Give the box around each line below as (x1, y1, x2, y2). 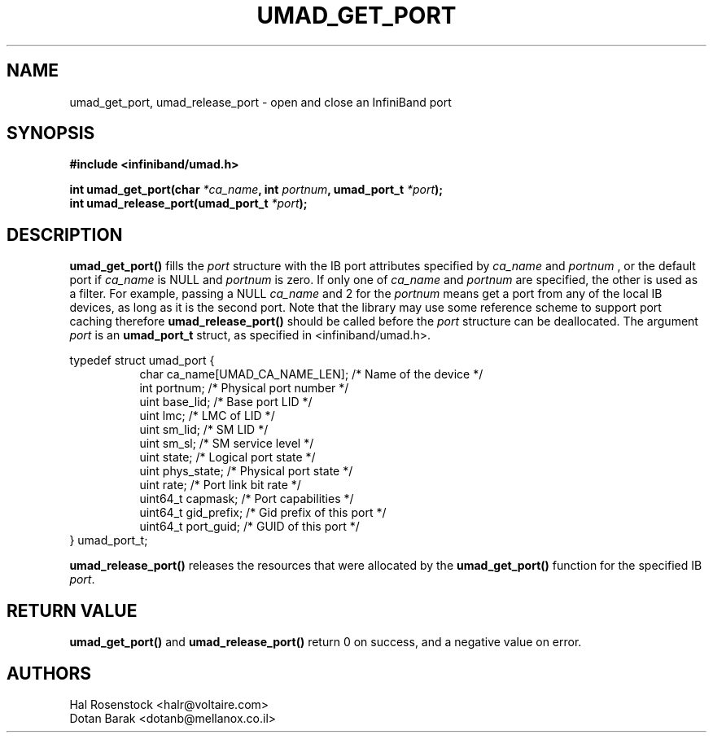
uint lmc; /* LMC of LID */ (139, 409, 275, 423)
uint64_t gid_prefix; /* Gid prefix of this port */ (139, 505, 387, 520)
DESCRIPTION (7, 224, 123, 245)
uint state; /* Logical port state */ (139, 450, 316, 465)
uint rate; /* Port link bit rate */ (139, 478, 301, 492)
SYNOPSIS (7, 123, 95, 144)
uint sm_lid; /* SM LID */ (139, 422, 269, 437)
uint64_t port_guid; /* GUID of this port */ (139, 519, 360, 534)
